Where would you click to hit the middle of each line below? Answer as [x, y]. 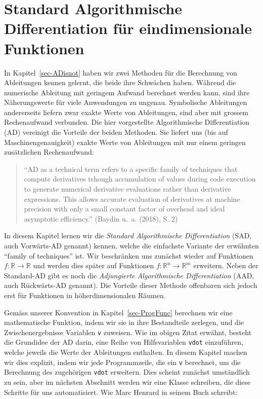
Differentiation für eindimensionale [128, 28]
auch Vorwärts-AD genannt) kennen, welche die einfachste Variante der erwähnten [131, 245]
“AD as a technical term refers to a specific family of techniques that [131, 169]
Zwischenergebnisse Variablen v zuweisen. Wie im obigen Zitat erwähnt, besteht [128, 332]
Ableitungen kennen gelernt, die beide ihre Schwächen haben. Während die [120, 82]
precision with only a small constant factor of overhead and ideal [124, 209]
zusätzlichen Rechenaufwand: [49, 152]
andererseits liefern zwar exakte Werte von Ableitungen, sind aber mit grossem [126, 112]
